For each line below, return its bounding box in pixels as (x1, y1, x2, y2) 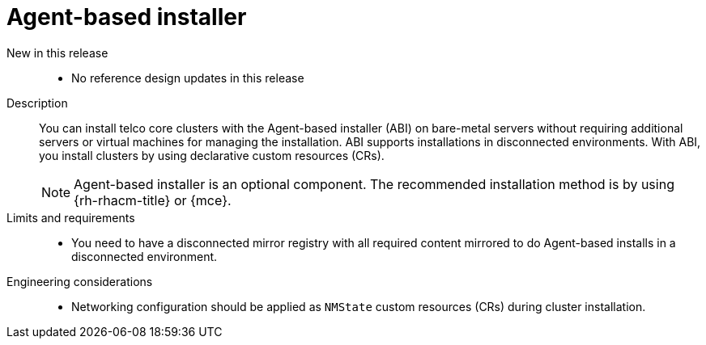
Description (6, 95, 68, 110)
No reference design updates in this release (71, 70, 304, 85)
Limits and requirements (6, 210, 135, 225)
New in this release (6, 45, 108, 60)
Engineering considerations (6, 274, 153, 288)
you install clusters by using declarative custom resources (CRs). (39, 148, 385, 162)
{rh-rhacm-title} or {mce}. (74, 191, 232, 208)
